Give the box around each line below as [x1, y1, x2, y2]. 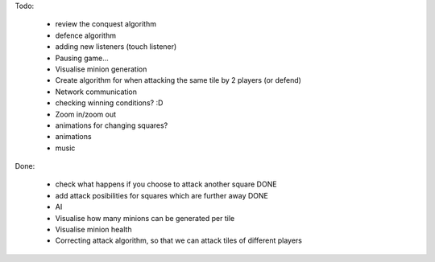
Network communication [55, 87, 137, 96]
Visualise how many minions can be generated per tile [55, 213, 235, 223]
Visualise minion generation [55, 64, 147, 74]
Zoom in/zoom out [55, 109, 117, 119]
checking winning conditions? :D [55, 98, 164, 108]
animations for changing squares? [55, 121, 168, 130]
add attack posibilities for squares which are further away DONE [55, 190, 269, 200]
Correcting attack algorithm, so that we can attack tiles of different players [55, 235, 302, 245]
